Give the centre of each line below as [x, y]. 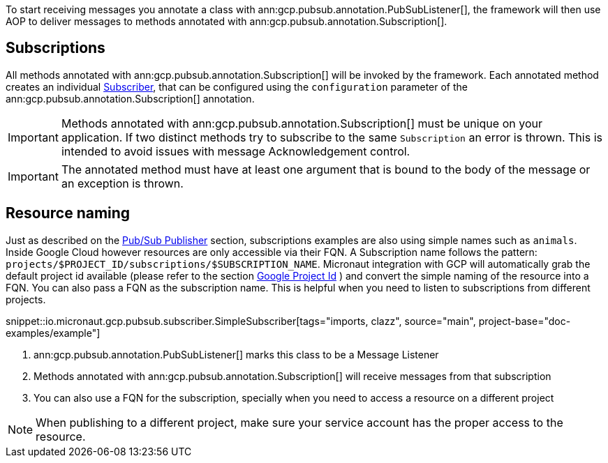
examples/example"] [53, 333]
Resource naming [68, 213]
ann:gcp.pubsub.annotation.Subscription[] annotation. [130, 98]
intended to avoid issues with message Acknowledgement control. [236, 151]
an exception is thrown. [122, 183]
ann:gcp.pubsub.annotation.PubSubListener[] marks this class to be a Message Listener [236, 354]
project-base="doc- [525, 321]
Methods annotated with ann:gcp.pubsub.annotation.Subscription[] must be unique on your [302, 123]
